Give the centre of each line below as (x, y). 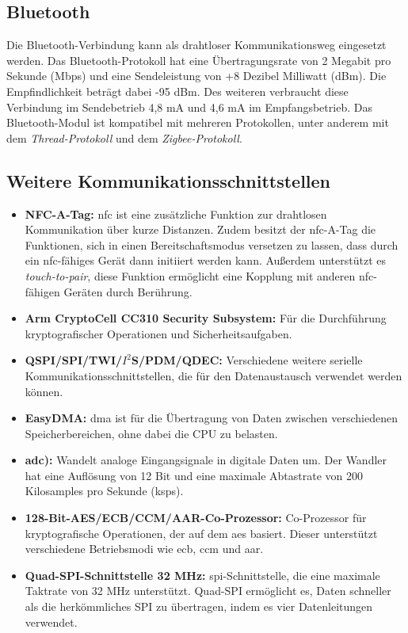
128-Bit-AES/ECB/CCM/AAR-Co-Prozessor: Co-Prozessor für (196, 518)
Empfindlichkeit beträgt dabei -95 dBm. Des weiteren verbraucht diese (177, 91)
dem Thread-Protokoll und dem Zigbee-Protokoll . (124, 137)
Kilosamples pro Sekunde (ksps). (104, 491)
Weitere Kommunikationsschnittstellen (169, 180)
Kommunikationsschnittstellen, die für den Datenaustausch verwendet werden (214, 375)
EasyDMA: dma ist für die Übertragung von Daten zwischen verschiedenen (211, 418)
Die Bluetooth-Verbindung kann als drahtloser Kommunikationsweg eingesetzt (196, 45)
